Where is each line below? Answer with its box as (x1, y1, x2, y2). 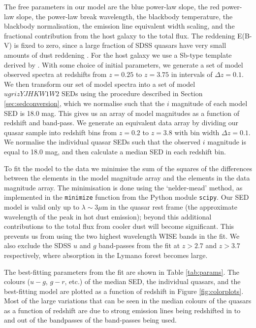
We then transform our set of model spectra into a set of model (4, 78, 195, 89)
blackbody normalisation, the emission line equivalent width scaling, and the (4, 21, 235, 31)
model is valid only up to (4, 201, 79, 212)
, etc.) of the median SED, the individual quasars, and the (64, 276, 241, 287)
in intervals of (171, 69, 213, 79)
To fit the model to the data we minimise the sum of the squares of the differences (4, 163, 252, 173)
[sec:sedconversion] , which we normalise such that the (4, 98, 165, 108)
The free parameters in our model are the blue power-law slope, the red (4, 1, 220, 11)
